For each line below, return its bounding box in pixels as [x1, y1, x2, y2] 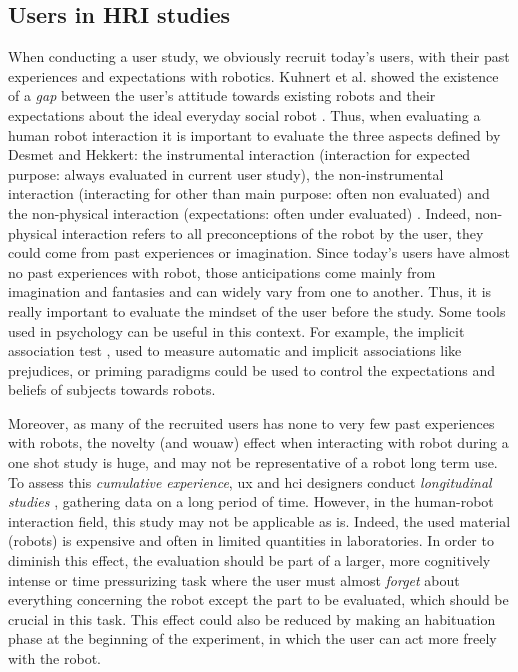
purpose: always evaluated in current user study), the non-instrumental [8, 163, 444, 184]
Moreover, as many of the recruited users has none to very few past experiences [8, 412, 495, 433]
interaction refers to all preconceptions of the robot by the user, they [61, 222, 484, 243]
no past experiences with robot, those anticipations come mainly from [8, 261, 436, 282]
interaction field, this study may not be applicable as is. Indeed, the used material [8, 510, 511, 531]
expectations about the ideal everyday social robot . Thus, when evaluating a [8, 104, 481, 125]
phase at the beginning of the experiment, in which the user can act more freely [8, 628, 497, 649]
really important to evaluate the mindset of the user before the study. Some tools [8, 300, 506, 321]
